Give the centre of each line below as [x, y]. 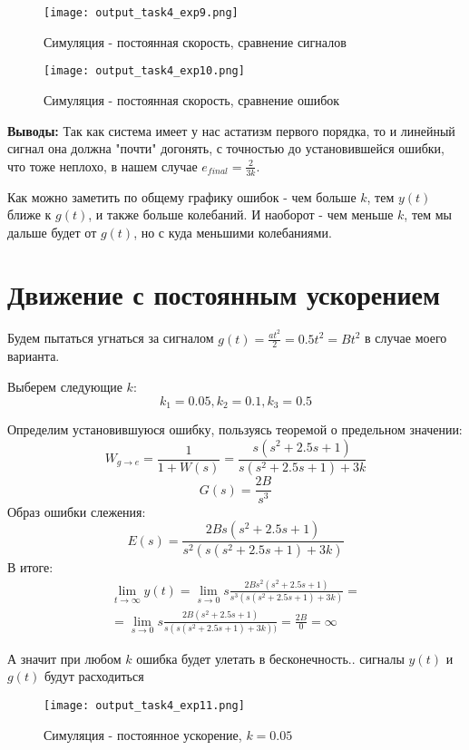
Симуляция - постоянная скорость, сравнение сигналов [195, 41]
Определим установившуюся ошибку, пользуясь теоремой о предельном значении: [235, 429]
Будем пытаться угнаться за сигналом [111, 338]
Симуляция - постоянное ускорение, [143, 734]
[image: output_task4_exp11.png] [144, 706]
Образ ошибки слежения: [77, 511]
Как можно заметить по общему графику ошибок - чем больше [182, 196]
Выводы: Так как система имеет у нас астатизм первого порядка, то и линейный [231, 130]
